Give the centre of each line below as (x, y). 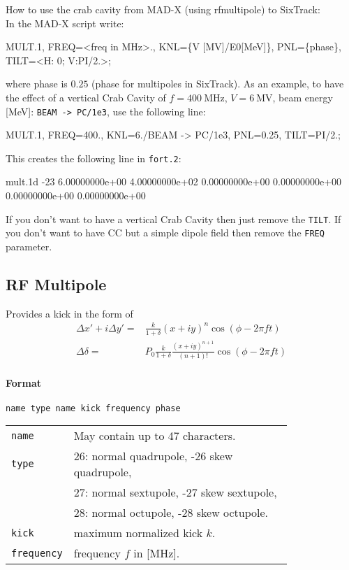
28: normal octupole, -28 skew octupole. (171, 513)
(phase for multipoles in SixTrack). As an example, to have (218, 84)
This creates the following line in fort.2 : (94, 158)
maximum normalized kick (138, 533)
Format (23, 382)
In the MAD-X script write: (65, 23)
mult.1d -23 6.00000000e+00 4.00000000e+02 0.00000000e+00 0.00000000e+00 (174, 181)
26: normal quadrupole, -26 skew (153, 456)
